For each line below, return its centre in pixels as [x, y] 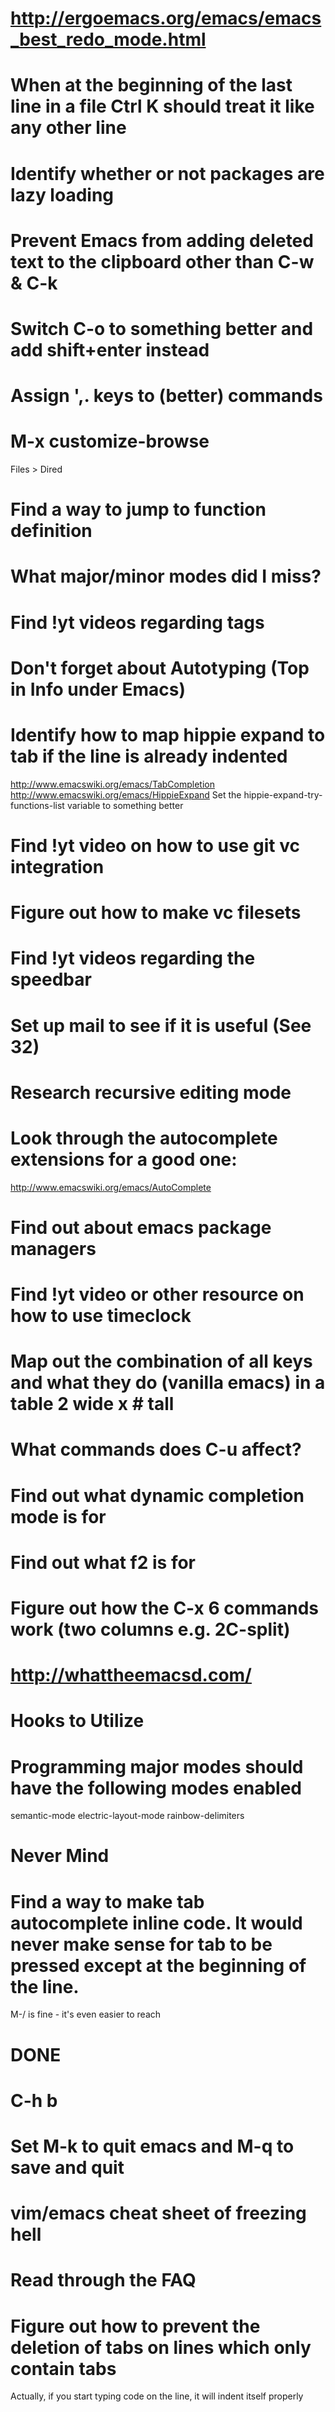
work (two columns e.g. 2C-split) [150, 1629]
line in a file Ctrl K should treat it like [162, 106]
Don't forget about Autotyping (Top [160, 668]
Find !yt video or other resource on [157, 1294]
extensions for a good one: [124, 1159]
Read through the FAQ [103, 2280]
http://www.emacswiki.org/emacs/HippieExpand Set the [126, 794]
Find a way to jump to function [138, 509]
